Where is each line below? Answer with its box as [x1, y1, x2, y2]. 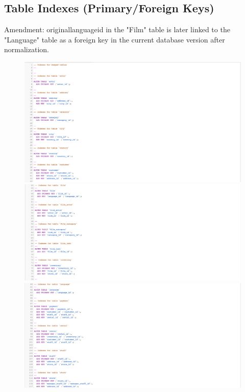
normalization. [4, 44, 49, 55]
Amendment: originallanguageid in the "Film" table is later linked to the [4, 24, 230, 35]
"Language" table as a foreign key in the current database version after [4, 34, 225, 45]
